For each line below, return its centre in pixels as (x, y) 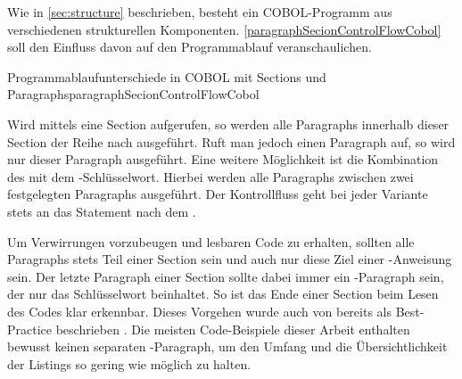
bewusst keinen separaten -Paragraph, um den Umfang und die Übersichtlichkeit (227, 346)
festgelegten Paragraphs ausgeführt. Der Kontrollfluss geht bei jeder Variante (218, 194)
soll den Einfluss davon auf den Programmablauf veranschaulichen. (190, 47)
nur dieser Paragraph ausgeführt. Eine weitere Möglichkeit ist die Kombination (223, 159)
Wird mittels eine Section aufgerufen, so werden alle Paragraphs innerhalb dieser (228, 124)
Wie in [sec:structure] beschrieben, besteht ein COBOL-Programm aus (200, 12)
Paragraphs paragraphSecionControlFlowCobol (133, 94)
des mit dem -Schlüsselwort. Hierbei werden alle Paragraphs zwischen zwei (210, 176)
